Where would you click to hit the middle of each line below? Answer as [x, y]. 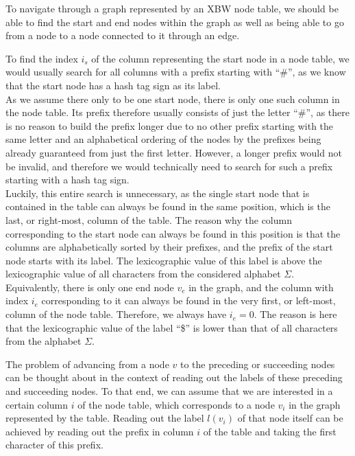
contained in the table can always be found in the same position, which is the [168, 206]
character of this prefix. [54, 445]
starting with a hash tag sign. [68, 180]
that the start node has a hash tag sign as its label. [113, 85]
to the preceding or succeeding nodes [257, 364]
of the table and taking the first [270, 431]
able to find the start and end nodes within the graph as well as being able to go [175, 22]
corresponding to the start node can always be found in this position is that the [173, 233]
